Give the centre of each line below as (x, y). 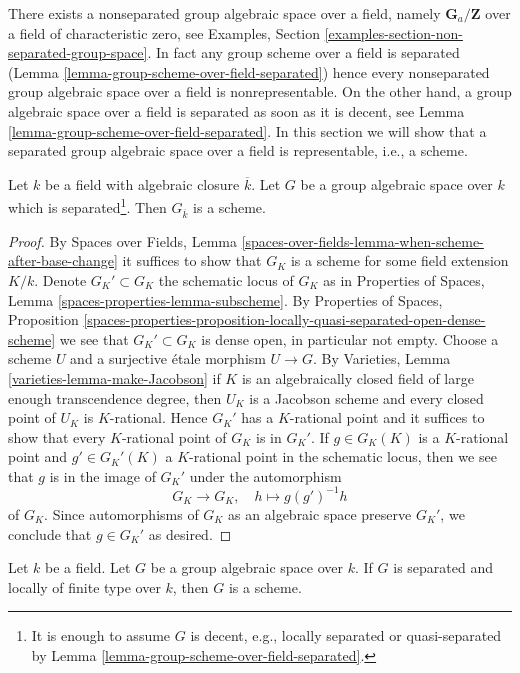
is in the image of (102, 475)
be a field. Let (88, 567)
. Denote (60, 279)
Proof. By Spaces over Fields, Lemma (122, 240)
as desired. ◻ (190, 533)
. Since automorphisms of (121, 513)
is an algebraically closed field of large (357, 377)
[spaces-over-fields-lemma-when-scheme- (362, 240)
